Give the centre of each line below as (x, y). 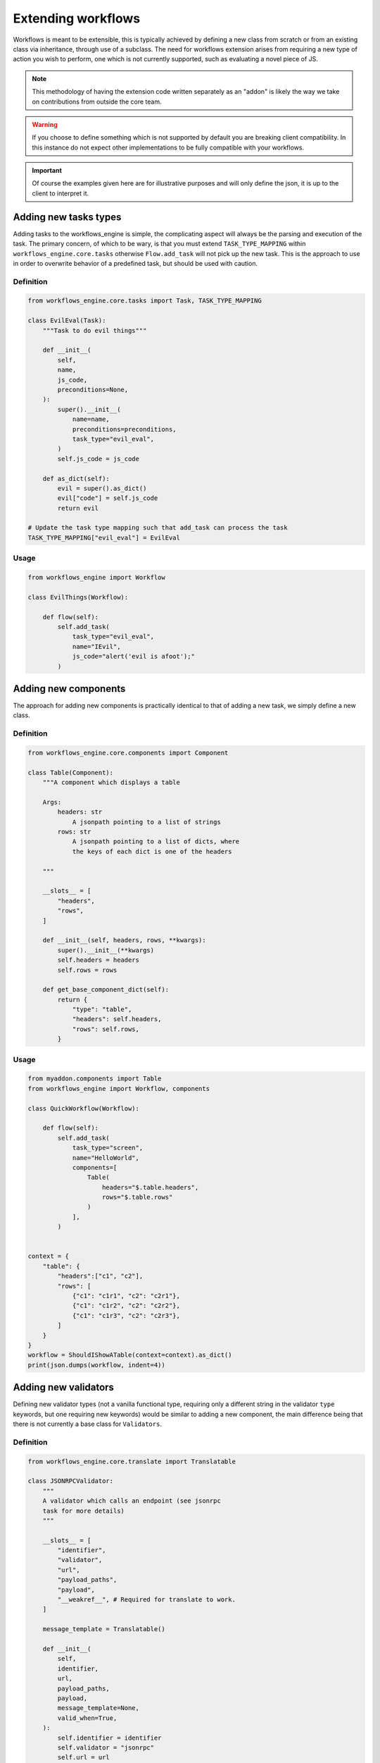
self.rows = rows (87, 970)
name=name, (91, 419)
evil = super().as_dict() (102, 488)
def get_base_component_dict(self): (106, 990)
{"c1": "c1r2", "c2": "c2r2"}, (126, 1306)
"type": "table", (102, 1009)
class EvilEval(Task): (67, 321)
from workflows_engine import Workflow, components (119, 1088)
